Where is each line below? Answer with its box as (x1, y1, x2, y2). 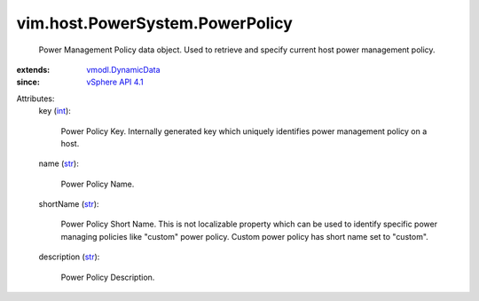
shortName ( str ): (38, 199, 99, 210)
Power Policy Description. (60, 272, 155, 282)
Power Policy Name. (60, 178, 135, 189)
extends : (16, 64, 51, 75)
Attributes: (16, 93, 55, 104)
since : (16, 76, 40, 88)
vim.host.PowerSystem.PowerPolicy (16, 13, 293, 33)
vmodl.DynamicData (86, 64, 161, 75)
